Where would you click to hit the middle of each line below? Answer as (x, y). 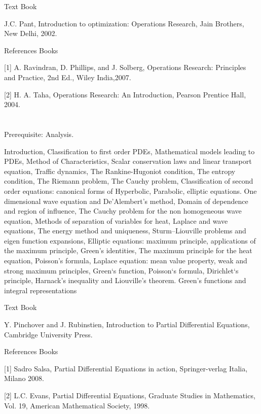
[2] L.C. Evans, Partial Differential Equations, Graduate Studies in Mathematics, (130, 395)
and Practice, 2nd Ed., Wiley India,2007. (68, 77)
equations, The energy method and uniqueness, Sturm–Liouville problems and (125, 231)
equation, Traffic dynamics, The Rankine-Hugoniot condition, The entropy (120, 171)
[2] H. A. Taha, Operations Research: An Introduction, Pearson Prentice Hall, (125, 94)
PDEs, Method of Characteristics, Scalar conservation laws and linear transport (128, 161)
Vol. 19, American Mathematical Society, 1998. (77, 405)
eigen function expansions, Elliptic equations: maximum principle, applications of (130, 240)
